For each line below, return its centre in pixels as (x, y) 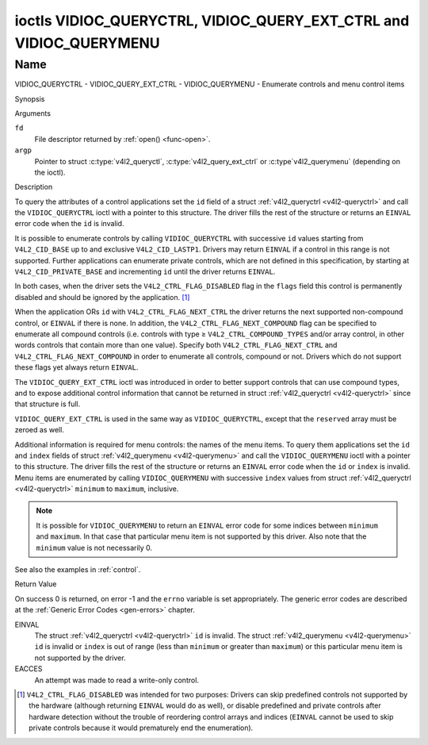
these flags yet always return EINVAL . (76, 367)
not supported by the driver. (80, 658)
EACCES (29, 669)
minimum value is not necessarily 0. (94, 547)
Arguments (33, 113)
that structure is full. (48, 404)
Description (34, 187)
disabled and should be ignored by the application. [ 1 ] (102, 297)
